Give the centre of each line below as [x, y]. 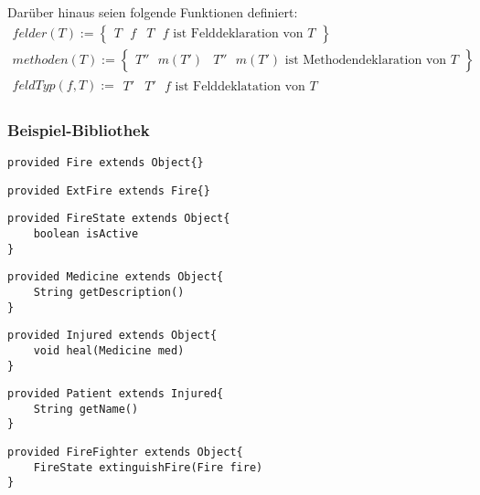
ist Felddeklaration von [238, 33]
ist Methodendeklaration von [366, 60]
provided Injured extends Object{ [112, 336]
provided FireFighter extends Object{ [125, 453]
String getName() [86, 409]
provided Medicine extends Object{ [116, 277]
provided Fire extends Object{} [106, 162]
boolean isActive [86, 233]
